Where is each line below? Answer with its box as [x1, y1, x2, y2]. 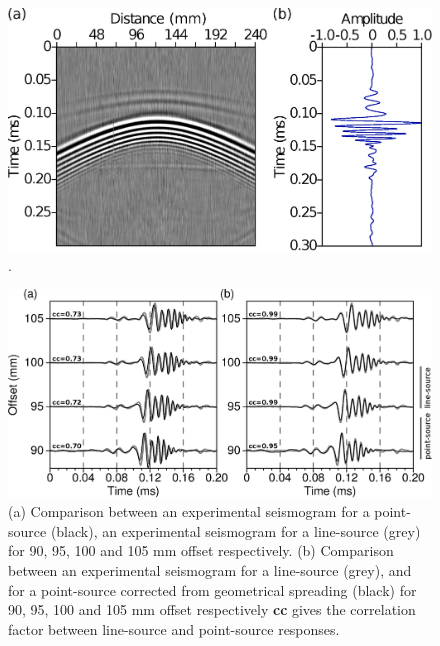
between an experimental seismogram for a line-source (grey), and [8, 559, 412, 580]
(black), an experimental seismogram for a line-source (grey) [50, 520, 421, 541]
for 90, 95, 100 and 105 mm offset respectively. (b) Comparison [8, 540, 394, 561]
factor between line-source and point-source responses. [8, 618, 340, 639]
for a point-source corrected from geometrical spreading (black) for [8, 579, 417, 600]
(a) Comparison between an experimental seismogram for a [8, 501, 370, 522]
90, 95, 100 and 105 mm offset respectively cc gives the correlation [8, 599, 416, 620]
